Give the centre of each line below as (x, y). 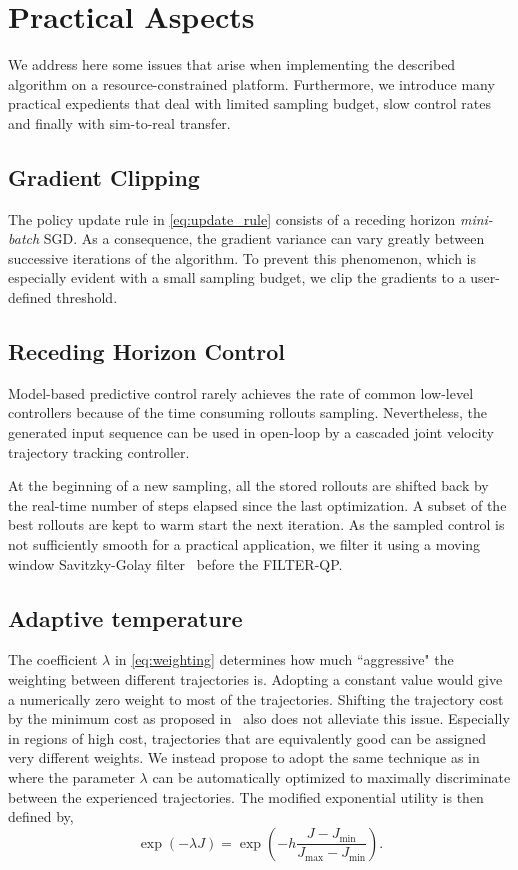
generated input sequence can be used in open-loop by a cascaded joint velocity (251, 432)
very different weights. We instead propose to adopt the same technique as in (244, 757)
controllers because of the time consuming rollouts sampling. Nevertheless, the (247, 412)
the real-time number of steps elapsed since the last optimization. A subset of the (257, 504)
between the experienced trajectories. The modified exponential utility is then (246, 796)
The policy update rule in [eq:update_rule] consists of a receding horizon (232, 218)
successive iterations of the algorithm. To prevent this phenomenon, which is (242, 257)
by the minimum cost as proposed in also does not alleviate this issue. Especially (259, 718)
